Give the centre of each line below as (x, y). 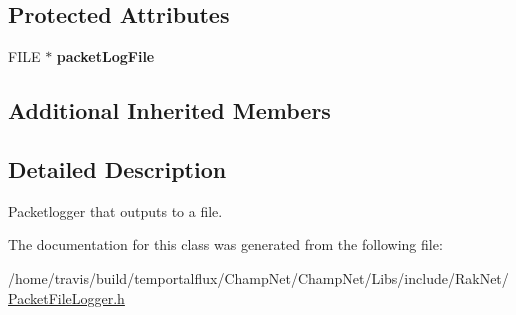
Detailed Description (117, 168)
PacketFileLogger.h (66, 297)
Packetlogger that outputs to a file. (115, 210)
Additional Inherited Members (169, 110)
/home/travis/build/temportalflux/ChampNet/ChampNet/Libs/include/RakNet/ (258, 277)
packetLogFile (105, 56)
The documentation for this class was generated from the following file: (225, 244)
